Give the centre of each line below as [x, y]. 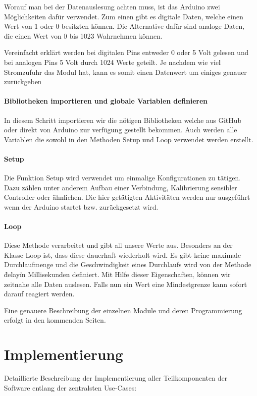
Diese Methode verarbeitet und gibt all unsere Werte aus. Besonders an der [118, 245]
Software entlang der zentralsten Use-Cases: [70, 387]
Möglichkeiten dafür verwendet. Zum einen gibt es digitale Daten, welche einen [124, 16]
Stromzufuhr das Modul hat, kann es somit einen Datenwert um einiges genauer [126, 72]
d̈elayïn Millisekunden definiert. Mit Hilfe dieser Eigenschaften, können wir [117, 274]
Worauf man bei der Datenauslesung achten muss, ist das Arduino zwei [112, 6]
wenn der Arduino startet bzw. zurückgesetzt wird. [81, 206]
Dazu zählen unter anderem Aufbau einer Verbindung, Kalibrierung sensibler [121, 187]
